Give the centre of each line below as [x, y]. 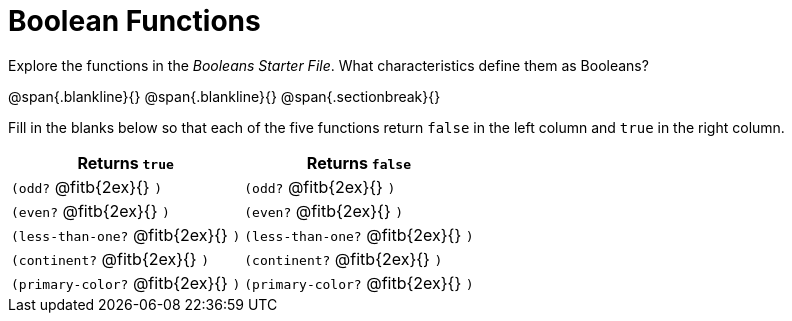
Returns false [358, 162]
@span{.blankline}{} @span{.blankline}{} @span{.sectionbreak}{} [224, 96]
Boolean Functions [134, 21]
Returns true [125, 162]
